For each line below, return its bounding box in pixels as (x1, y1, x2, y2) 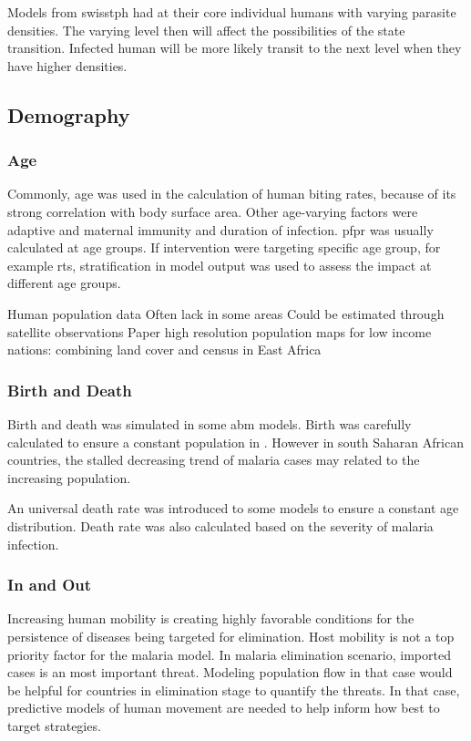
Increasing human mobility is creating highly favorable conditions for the (7, 609, 415, 628)
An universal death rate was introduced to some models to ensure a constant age (7, 499, 459, 518)
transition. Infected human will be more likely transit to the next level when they (7, 38, 462, 57)
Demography (7, 100, 130, 129)
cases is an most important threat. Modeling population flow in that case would (7, 663, 453, 682)
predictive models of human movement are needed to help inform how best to (7, 698, 440, 717)
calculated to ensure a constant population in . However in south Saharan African (7, 432, 464, 451)
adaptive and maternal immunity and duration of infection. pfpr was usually (7, 220, 434, 239)
